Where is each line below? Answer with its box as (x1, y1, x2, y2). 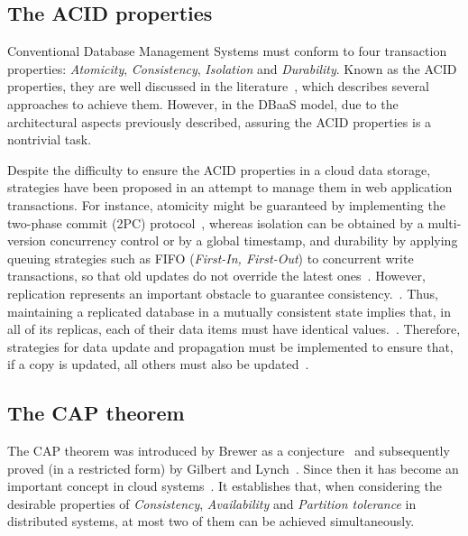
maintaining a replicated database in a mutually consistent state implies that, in (7, 301, 451, 320)
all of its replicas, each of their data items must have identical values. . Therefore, (7, 319, 461, 338)
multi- (427, 213, 462, 232)
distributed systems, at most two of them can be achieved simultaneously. (7, 512, 415, 531)
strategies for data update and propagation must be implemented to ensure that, (7, 337, 454, 356)
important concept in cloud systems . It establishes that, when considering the (7, 476, 443, 495)
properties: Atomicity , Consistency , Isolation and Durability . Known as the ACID (7, 59, 457, 78)
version (7, 231, 46, 250)
